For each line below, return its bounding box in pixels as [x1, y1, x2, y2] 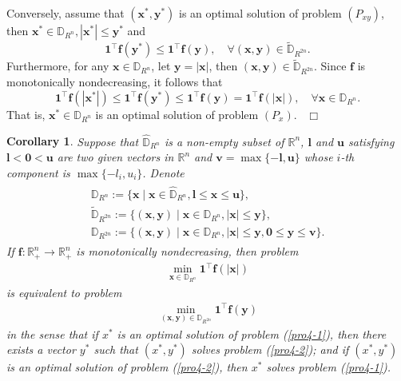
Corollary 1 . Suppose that [6, 133, 139, 149]
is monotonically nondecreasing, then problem [76, 243, 299, 260]
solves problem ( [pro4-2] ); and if [191, 341, 349, 358]
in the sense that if [6, 325, 98, 342]
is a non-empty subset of [164, 133, 284, 149]
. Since [313, 58, 347, 74]
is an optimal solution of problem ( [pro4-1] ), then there [117, 325, 387, 342]
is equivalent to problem [6, 284, 122, 300]
